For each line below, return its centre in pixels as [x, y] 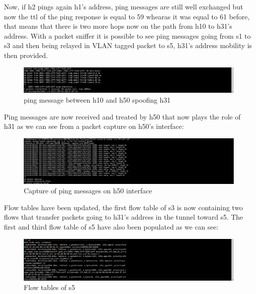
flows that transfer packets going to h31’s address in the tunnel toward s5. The [124, 217]
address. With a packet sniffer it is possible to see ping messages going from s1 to [128, 35]
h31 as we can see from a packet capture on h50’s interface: [94, 126]
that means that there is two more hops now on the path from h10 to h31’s [118, 26]
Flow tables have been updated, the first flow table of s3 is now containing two [124, 207]
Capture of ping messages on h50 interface [88, 191]
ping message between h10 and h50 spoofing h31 [97, 99]
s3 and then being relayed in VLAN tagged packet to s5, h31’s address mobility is [128, 45]
